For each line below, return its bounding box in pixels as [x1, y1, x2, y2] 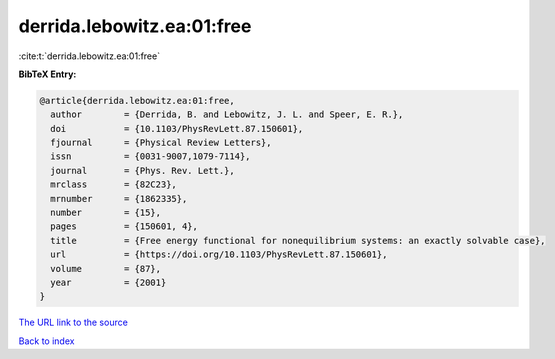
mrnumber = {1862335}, [50, 193, 188, 204]
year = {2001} [50, 277, 167, 288]
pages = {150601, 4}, [50, 221, 199, 232]
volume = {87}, [50, 263, 162, 274]
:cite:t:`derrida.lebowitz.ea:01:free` [18, 50, 160, 62]
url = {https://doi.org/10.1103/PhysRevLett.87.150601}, [50, 249, 388, 260]
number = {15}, [50, 207, 162, 219]
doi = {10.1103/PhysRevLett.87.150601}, [50, 123, 304, 134]
